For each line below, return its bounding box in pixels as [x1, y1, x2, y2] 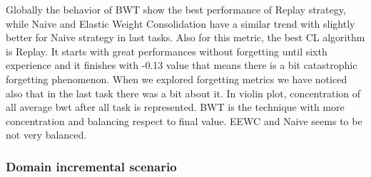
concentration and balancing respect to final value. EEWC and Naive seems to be [6, 113, 362, 128]
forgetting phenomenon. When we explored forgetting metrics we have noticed [6, 71, 347, 86]
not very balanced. [6, 127, 87, 142]
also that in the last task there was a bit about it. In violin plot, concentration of [6, 85, 361, 100]
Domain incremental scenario [6, 157, 177, 175]
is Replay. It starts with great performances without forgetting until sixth [6, 43, 327, 58]
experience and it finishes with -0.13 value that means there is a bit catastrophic [6, 58, 357, 73]
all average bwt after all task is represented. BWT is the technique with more [6, 100, 345, 114]
